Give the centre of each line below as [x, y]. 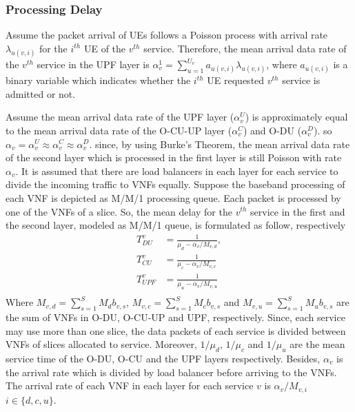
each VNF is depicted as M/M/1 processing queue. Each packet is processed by [173, 197]
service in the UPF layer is [93, 64]
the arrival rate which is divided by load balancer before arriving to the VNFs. [171, 372]
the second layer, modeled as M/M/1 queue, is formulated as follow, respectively [176, 225]
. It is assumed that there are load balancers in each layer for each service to [177, 171]
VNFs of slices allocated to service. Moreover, [101, 344]
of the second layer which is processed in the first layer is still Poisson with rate [174, 157]
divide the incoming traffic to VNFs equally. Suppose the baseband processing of [175, 184]
